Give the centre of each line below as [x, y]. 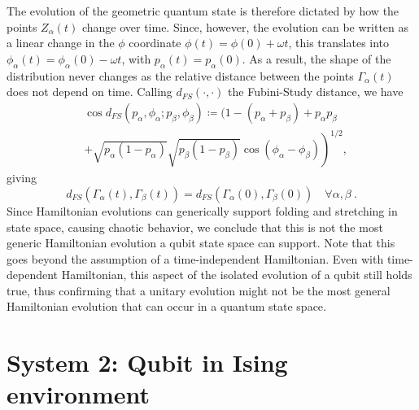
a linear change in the [61, 43]
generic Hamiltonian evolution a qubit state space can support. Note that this [201, 243]
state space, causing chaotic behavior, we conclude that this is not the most [195, 227]
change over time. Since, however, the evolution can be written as [245, 26]
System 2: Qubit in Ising [147, 362]
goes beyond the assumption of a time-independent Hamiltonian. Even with [195, 258]
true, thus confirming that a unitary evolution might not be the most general [199, 290]
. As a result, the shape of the [316, 58]
